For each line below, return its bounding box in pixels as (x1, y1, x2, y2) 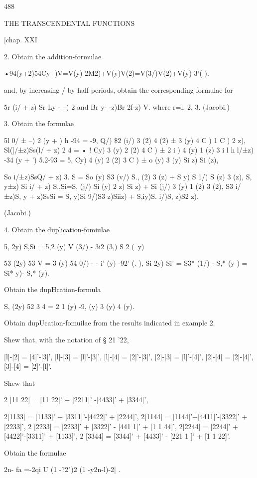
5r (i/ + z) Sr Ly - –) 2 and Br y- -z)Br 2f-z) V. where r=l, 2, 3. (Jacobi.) (4, 101, 230, 112)
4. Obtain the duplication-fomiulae (4, 224, 110, 234)
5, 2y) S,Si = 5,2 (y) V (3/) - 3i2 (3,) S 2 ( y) (4, 241, 144, 251)
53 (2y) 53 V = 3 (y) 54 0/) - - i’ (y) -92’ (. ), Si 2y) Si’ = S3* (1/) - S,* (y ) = (4, 258, 248, 268)
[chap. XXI (4, 34, 37, 45)
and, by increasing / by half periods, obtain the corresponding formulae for (4, 84, 233, 95)
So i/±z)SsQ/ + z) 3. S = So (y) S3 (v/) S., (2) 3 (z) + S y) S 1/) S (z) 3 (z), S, (4, 171, 252, 181)
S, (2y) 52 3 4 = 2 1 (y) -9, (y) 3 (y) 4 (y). (4, 301, 134, 311)
